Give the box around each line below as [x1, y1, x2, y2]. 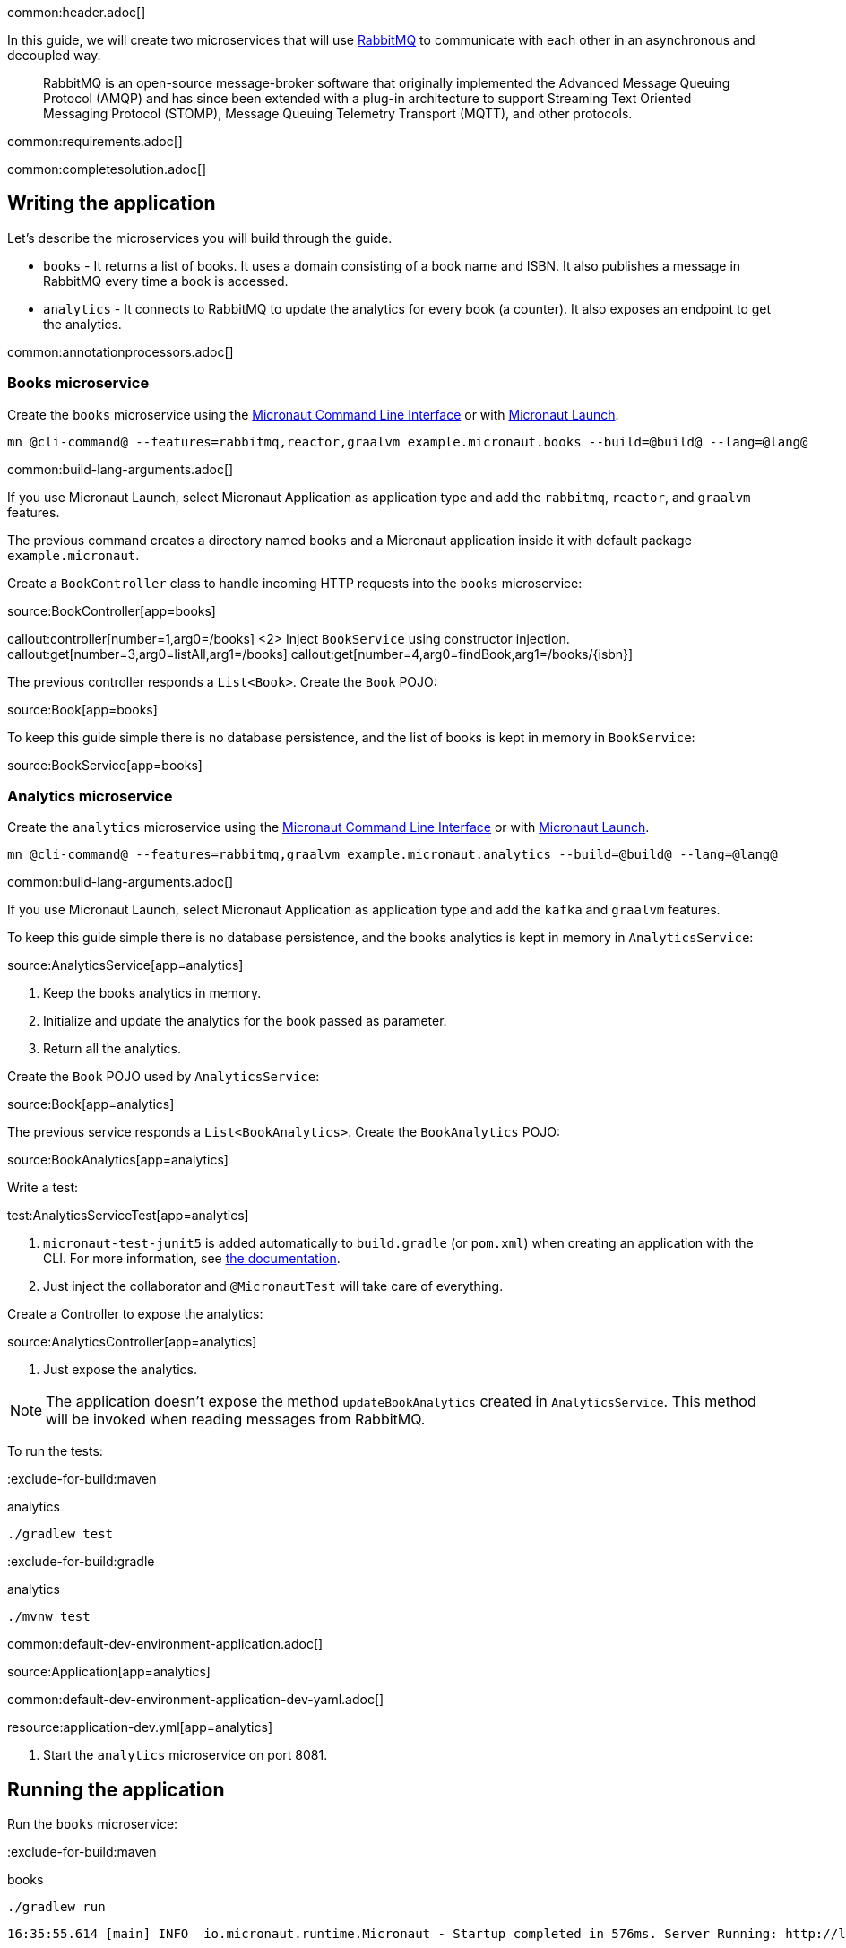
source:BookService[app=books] [7, 757, 203, 773]
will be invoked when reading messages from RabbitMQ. [46, 1410, 426, 1429]
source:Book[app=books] [7, 701, 158, 717]
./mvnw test [7, 1609, 91, 1624]
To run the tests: [7, 1443, 103, 1459]
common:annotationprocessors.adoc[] [7, 343, 234, 359]
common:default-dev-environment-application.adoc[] [7, 1636, 324, 1652]
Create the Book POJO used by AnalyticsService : [7, 1069, 320, 1085]
